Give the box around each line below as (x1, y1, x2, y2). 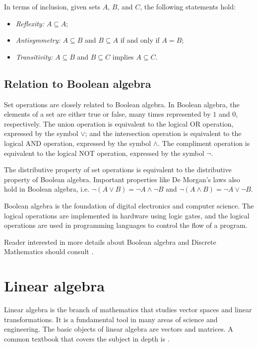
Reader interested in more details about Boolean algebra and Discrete (4, 236, 216, 247)
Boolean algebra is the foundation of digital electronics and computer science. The (4, 200, 254, 210)
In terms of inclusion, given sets (4, 1, 100, 11)
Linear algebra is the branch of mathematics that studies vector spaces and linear (4, 304, 252, 315)
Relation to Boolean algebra (4, 75, 151, 91)
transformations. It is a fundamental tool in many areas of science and (4, 314, 218, 324)
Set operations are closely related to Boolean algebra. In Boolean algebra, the (4, 99, 240, 109)
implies (112, 51, 134, 62)
